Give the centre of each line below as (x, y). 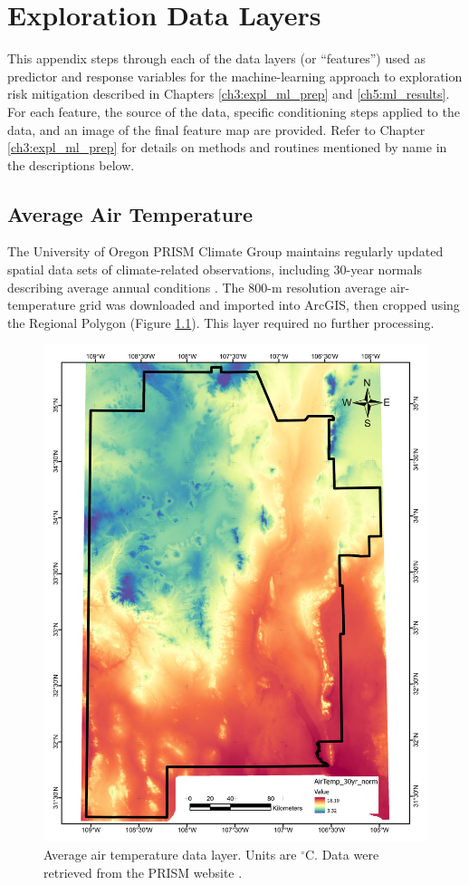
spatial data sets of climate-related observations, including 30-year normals (215, 269)
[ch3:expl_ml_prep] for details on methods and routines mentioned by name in (227, 147)
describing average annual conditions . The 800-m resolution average (197, 287)
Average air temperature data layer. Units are (170, 854)
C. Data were (342, 854)
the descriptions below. (71, 164)
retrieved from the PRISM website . (143, 872)
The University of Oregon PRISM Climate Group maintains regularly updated (225, 251)
